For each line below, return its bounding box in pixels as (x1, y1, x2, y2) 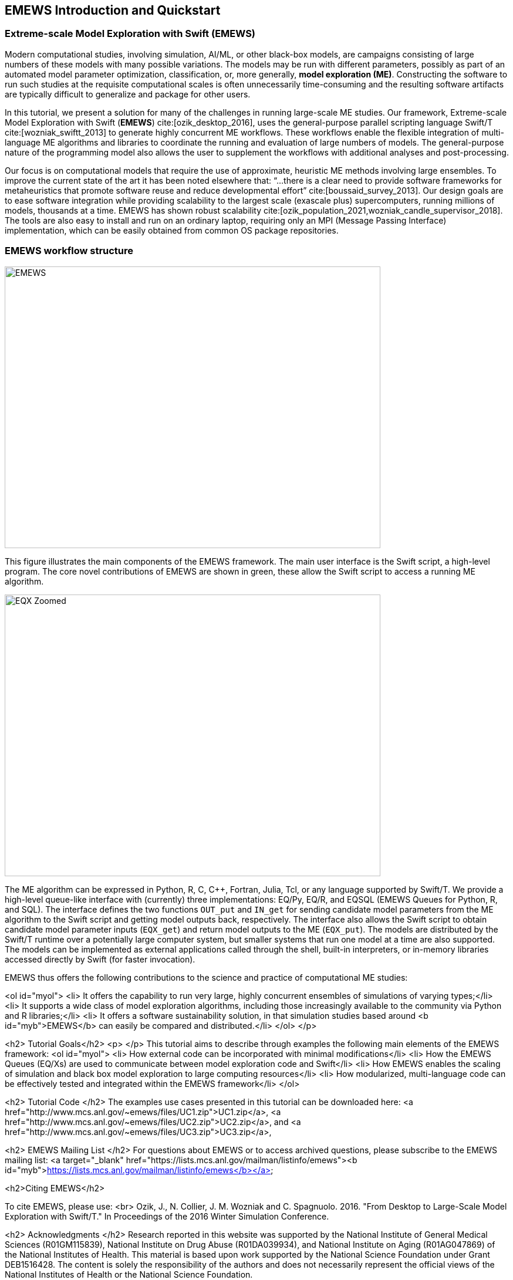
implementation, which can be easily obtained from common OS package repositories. (5, 225, 339, 235)
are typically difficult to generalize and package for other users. (5, 89, 251, 99)
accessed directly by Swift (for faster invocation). (5, 954, 195, 964)
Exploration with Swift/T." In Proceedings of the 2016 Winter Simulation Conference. (5, 1211, 329, 1221)
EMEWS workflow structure (5, 245, 134, 257)
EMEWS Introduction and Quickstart (5, 3, 221, 18)
